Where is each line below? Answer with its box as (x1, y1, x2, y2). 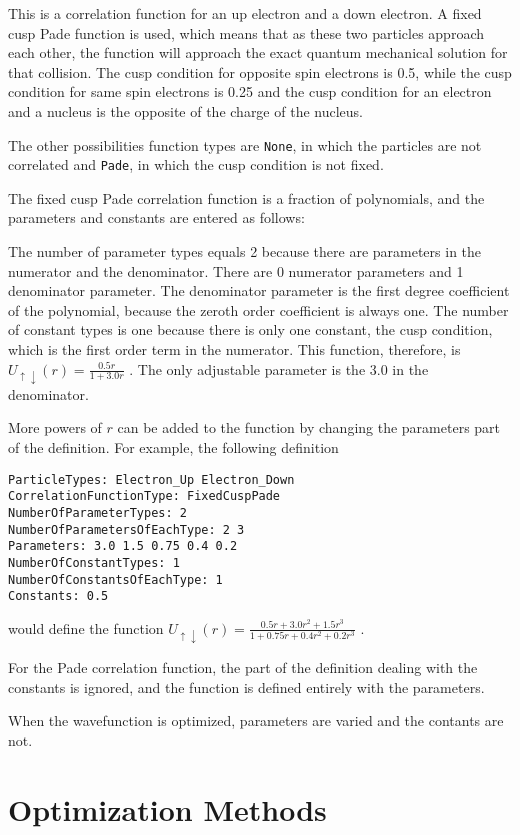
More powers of (8, 417, 102, 438)
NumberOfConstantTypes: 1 (8, 555, 180, 570)
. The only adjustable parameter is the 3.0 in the (129, 358, 429, 379)
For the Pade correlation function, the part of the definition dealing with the (8, 657, 478, 678)
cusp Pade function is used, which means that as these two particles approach (8, 22, 484, 43)
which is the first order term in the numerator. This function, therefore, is (8, 339, 461, 360)
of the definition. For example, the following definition (8, 437, 339, 457)
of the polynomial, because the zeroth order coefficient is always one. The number (8, 299, 509, 320)
